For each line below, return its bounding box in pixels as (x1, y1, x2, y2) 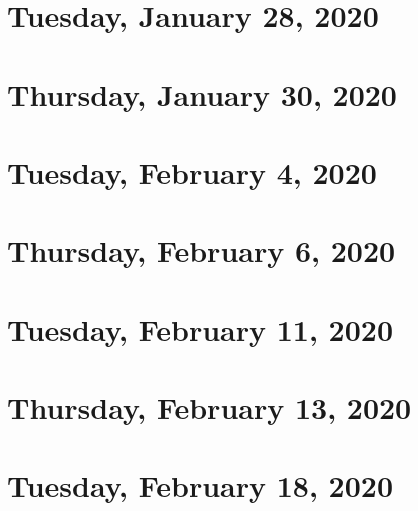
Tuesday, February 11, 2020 (7, 308, 393, 349)
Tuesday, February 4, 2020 (7, 151, 377, 192)
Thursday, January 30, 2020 (7, 73, 397, 114)
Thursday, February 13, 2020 (7, 387, 412, 428)
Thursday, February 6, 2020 (7, 230, 396, 271)
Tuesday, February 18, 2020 (7, 465, 393, 506)
